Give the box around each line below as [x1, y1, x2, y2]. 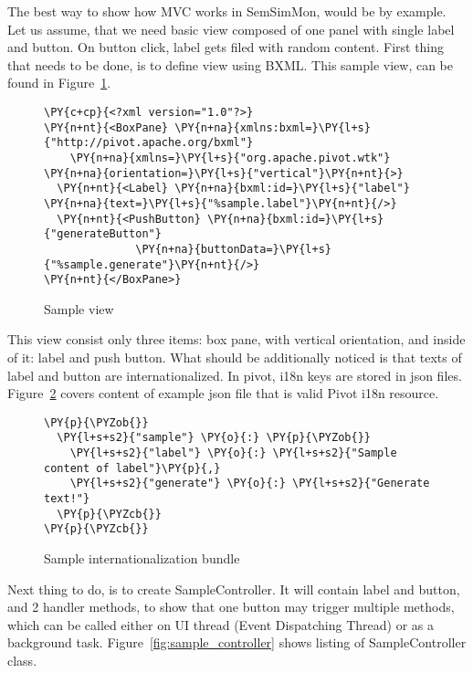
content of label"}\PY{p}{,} [44, 461, 221, 475]
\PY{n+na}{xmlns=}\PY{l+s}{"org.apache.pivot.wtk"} [69, 151, 391, 164]
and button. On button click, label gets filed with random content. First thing [7, 37, 445, 57]
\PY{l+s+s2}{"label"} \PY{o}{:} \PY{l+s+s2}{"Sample [69, 447, 397, 460]
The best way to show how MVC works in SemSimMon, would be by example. [7, 2, 447, 20]
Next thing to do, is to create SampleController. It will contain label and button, [7, 579, 460, 598]
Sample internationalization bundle [44, 549, 240, 568]
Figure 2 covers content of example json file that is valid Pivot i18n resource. [7, 384, 439, 403]
